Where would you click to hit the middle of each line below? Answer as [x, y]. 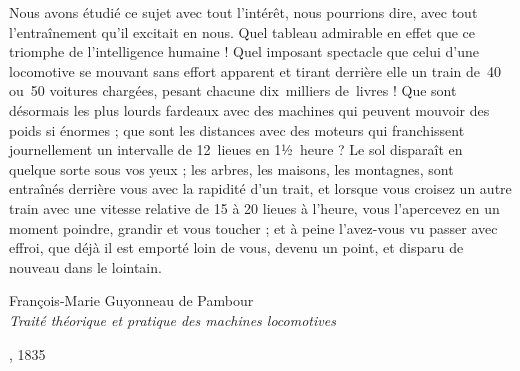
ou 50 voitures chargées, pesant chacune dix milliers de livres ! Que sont [233, 90]
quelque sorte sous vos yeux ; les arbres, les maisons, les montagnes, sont [231, 168]
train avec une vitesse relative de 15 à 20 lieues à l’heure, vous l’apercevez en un [254, 207]
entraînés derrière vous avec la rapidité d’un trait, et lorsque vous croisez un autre [260, 188]
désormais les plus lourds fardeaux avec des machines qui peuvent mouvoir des [249, 109]
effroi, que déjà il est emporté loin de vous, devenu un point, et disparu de [236, 247]
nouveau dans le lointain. [85, 266]
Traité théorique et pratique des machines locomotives [172, 319]
